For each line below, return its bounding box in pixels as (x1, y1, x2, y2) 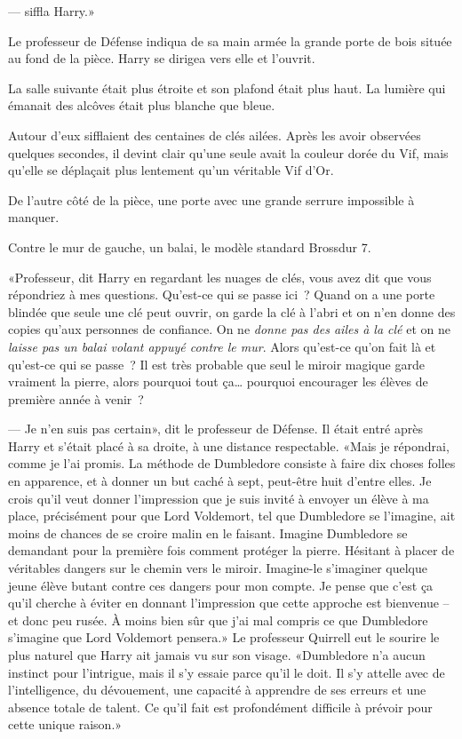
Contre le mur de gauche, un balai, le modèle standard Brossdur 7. (8, 237, 371, 256)
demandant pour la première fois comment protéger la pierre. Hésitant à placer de (8, 541, 455, 560)
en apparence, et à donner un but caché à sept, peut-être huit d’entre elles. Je (8, 472, 432, 490)
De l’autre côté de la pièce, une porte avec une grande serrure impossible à (8, 190, 415, 209)
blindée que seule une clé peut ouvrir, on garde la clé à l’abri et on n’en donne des (8, 302, 456, 321)
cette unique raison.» (8, 715, 123, 734)
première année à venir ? (8, 389, 144, 408)
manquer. (8, 208, 60, 226)
